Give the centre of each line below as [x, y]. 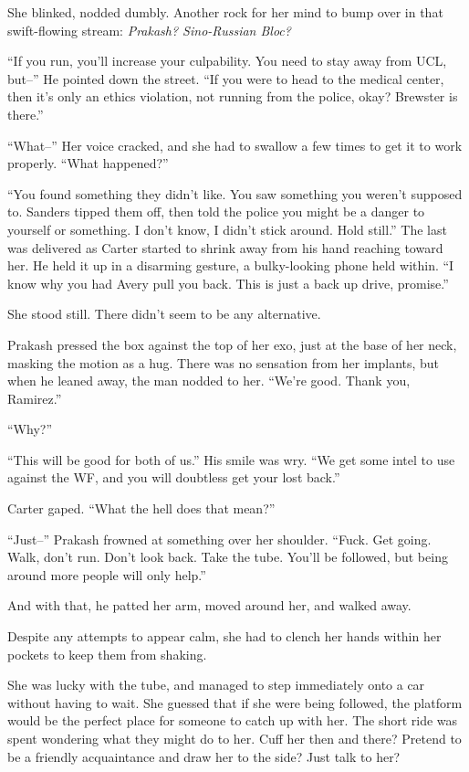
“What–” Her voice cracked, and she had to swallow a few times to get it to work [235, 145]
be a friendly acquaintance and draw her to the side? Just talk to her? [204, 756]
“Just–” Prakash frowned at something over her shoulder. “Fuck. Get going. [219, 539]
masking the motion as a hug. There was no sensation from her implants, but [224, 362]
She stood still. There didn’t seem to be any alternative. [164, 314]
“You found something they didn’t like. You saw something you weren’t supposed [235, 193]
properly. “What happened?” [88, 163]
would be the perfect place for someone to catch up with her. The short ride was [233, 720]
